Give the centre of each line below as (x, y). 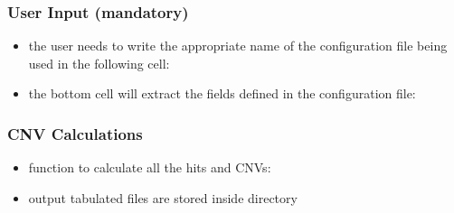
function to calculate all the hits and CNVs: (150, 167)
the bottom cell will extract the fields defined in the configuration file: (222, 93)
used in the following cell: (99, 63)
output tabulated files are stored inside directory (163, 197)
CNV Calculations (75, 133)
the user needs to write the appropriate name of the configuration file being (238, 46)
